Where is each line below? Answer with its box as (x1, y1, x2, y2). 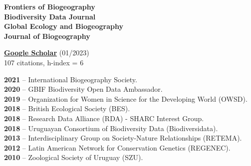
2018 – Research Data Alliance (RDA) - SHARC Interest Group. (4, 113, 204, 123)
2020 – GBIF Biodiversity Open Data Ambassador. (4, 84, 163, 94)
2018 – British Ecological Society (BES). (4, 103, 130, 114)
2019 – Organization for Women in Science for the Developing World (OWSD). (4, 93, 248, 104)
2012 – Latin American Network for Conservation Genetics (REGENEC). (4, 142, 231, 153)
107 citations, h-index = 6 (4, 57, 84, 67)
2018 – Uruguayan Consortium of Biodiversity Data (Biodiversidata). (4, 123, 218, 133)
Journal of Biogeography (4, 30, 90, 41)
